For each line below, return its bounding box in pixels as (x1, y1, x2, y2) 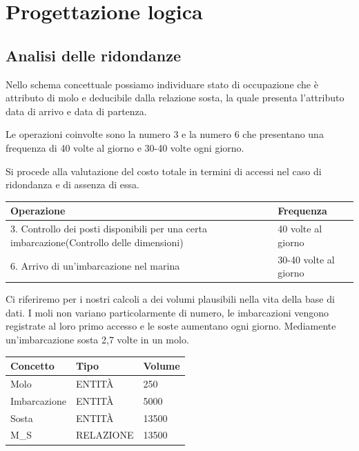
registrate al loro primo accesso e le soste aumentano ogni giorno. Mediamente (6, 319, 336, 333)
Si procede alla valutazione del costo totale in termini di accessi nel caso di (6, 163, 322, 178)
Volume (143, 359, 180, 373)
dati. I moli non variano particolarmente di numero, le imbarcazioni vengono (6, 305, 329, 319)
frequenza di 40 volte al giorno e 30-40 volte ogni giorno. (6, 140, 244, 154)
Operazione (10, 203, 66, 218)
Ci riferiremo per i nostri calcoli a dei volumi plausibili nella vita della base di (6, 292, 335, 306)
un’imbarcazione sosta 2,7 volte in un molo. (6, 332, 189, 346)
